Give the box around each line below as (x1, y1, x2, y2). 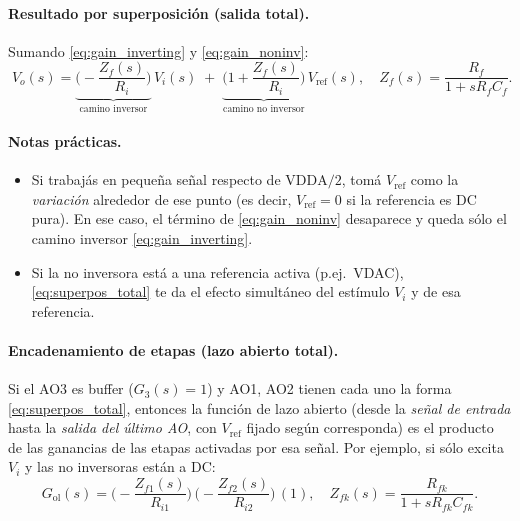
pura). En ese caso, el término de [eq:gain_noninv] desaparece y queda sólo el (31, 208, 507, 229)
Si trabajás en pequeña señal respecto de (31, 169, 281, 190)
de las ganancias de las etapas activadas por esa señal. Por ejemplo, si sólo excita (8, 436, 504, 457)
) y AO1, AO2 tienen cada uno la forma (207, 378, 452, 399)
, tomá (341, 169, 382, 190)
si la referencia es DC (346, 188, 477, 209)
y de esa (411, 281, 461, 302)
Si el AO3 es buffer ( (8, 378, 134, 399)
